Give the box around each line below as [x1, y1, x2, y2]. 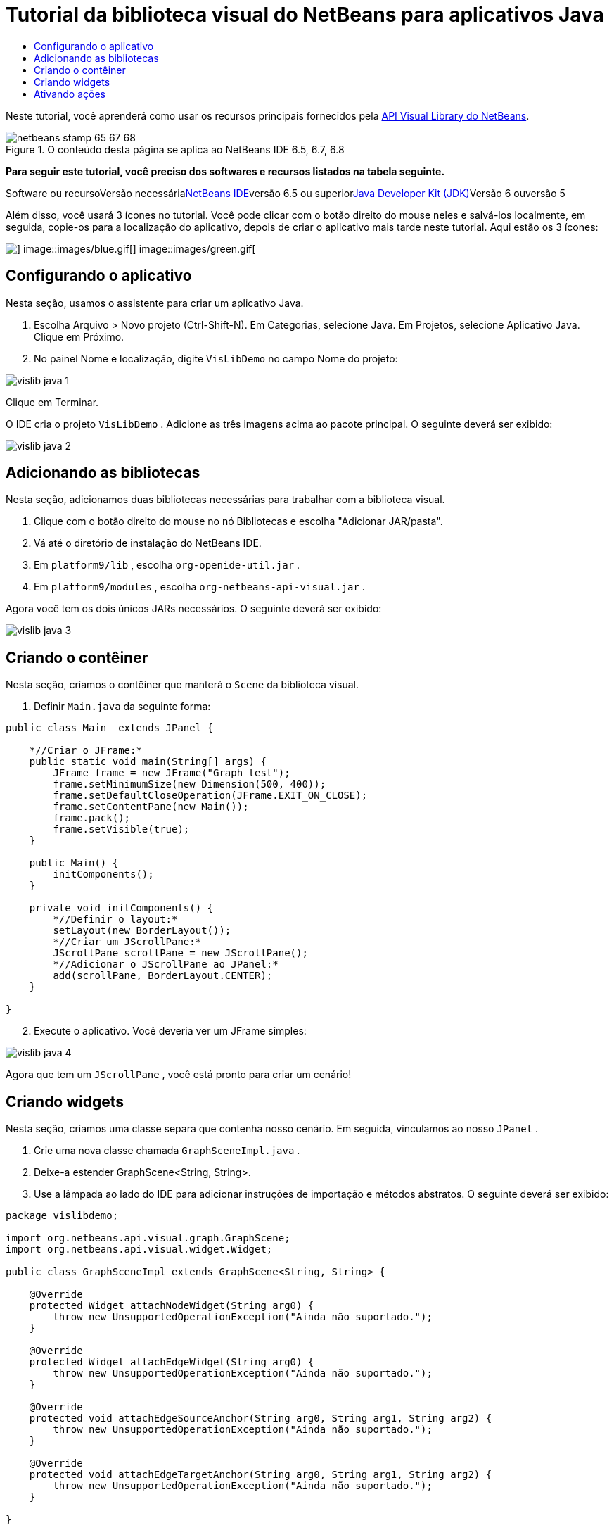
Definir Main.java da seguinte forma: [34, 700, 211, 713]
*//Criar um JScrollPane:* [53, 936, 202, 948]
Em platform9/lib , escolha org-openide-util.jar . [34, 559, 300, 571]
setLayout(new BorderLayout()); [53, 925, 231, 937]
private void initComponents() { [29, 902, 214, 914]
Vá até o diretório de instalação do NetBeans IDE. [34, 537, 262, 550]
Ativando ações [34, 87, 105, 100]
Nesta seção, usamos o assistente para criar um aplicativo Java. [6, 296, 304, 309]
